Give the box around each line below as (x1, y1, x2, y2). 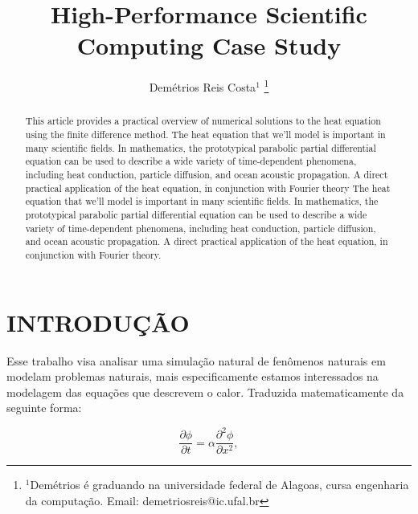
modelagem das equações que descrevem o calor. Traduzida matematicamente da (6, 383, 404, 400)
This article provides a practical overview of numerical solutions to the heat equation (25, 114, 381, 128)
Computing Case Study (76, 29, 342, 62)
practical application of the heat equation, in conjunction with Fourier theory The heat (25, 181, 391, 194)
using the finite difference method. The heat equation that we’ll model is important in (25, 128, 386, 141)
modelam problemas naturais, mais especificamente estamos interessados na (6, 368, 379, 385)
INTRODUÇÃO (6, 305, 190, 338)
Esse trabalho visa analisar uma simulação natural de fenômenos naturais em (6, 352, 386, 369)
